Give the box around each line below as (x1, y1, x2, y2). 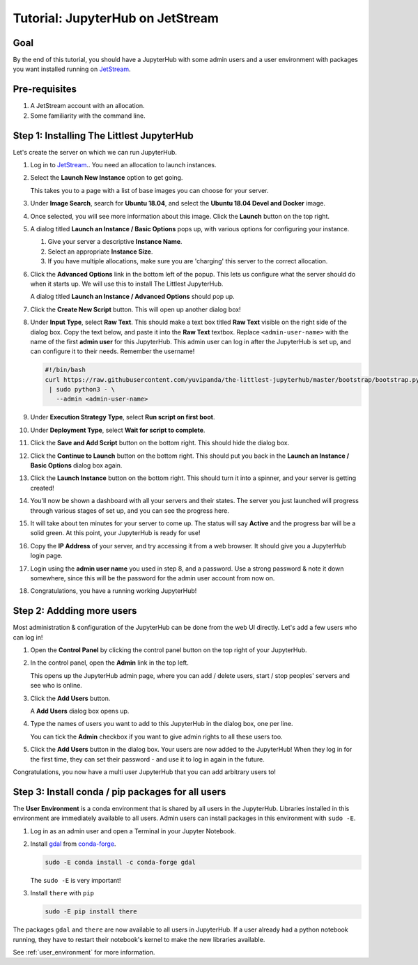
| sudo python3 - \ (49, 385, 115, 394)
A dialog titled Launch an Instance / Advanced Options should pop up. (30, 293, 235, 301)
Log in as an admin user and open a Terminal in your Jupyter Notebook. (30, 826, 236, 835)
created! (30, 484, 55, 492)
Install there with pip (30, 889, 94, 897)
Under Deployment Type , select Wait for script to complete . (30, 426, 206, 434)
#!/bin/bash (45, 366, 86, 374)
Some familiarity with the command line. (30, 111, 146, 120)
